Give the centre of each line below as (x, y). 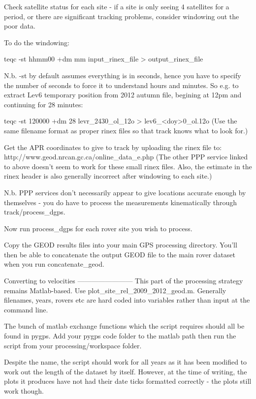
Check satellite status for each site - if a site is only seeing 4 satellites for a (117, 6)
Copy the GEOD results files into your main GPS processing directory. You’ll (121, 245)
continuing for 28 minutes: (44, 104)
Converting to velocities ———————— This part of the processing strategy (124, 281)
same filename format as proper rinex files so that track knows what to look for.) (126, 130)
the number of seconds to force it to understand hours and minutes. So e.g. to (121, 85)
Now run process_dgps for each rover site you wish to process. (98, 228)
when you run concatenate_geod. (54, 264)
